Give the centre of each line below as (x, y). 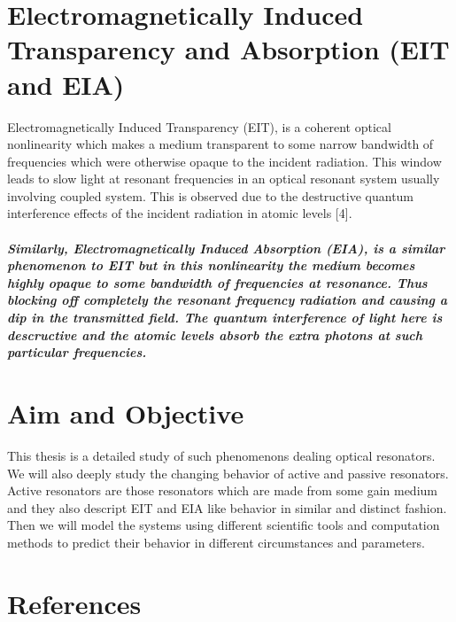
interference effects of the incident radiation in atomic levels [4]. (180, 213)
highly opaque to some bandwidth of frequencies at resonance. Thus (217, 282)
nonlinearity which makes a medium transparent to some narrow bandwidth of (220, 144)
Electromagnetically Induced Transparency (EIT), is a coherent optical (199, 126)
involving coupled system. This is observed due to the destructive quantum (211, 195)
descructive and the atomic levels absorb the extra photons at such (215, 334)
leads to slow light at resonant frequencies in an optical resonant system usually (224, 179)
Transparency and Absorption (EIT (228, 49)
